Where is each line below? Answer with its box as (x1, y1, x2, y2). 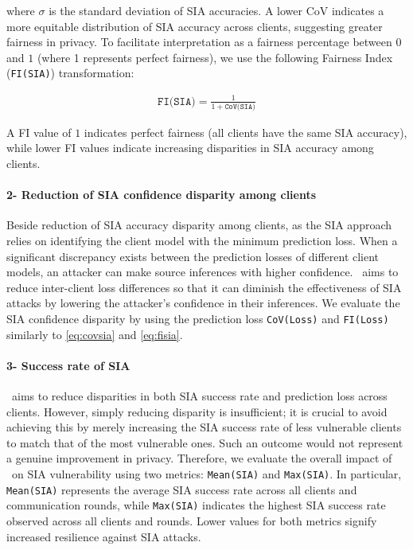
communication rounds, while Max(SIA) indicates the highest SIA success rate (6, 497, 386, 513)
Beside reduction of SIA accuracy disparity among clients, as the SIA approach (6, 216, 392, 233)
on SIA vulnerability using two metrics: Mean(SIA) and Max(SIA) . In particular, (11, 466, 402, 482)
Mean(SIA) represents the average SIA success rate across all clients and (6, 481, 357, 497)
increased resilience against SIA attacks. (6, 528, 201, 544)
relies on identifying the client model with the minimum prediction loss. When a (6, 232, 398, 249)
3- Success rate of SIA (6, 357, 131, 373)
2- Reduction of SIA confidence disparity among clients (6, 186, 317, 203)
